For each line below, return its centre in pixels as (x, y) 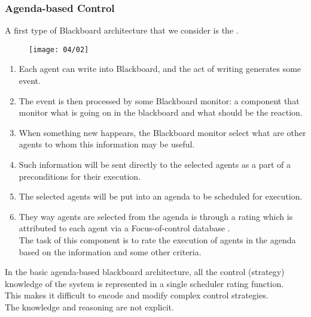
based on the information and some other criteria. (110, 251)
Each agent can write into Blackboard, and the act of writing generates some (160, 69)
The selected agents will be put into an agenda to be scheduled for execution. (161, 196)
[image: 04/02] (59, 49)
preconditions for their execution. (80, 176)
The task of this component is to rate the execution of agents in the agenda (157, 240)
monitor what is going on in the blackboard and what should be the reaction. (161, 112)
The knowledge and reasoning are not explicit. (89, 307)
